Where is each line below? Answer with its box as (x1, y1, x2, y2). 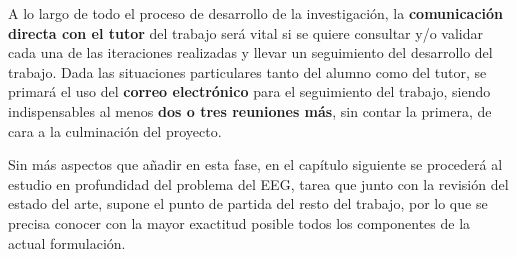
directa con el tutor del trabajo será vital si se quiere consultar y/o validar (8, 22, 483, 43)
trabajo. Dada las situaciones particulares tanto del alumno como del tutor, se (8, 61, 487, 82)
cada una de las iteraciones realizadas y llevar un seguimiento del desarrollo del (8, 42, 493, 63)
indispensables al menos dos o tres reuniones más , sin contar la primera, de (8, 100, 492, 121)
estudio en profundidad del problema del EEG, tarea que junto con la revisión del (8, 173, 509, 194)
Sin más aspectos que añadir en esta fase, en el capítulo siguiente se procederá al (8, 154, 503, 175)
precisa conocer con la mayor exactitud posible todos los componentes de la (8, 212, 471, 233)
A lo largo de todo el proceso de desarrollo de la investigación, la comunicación (8, 3, 504, 23)
